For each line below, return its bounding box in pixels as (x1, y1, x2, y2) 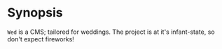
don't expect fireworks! (7, 35, 75, 43)
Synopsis (7, 5, 63, 21)
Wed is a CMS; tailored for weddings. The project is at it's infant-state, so (7, 28, 215, 36)
